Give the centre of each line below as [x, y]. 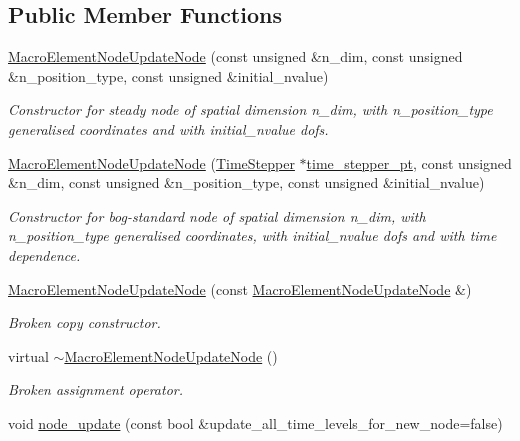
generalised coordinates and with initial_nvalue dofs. [168, 128]
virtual [28, 355]
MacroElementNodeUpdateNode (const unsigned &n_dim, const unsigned [235, 56]
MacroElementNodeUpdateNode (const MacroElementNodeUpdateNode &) [240, 288]
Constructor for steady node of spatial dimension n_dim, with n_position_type [250, 109]
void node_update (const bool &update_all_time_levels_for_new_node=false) [255, 422]
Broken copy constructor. [84, 322]
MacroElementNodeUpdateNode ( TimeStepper [151, 162]
